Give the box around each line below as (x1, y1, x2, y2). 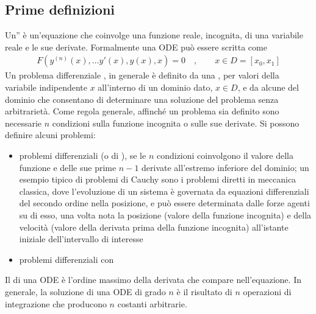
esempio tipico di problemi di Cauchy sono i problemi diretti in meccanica (19, 173, 296, 186)
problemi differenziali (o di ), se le (19, 148, 146, 161)
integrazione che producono (5, 297, 107, 310)
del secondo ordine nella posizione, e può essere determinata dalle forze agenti (19, 197, 310, 209)
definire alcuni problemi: (5, 128, 96, 141)
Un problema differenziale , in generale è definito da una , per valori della (5, 69, 279, 82)
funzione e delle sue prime (19, 161, 117, 173)
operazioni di (243, 285, 292, 298)
